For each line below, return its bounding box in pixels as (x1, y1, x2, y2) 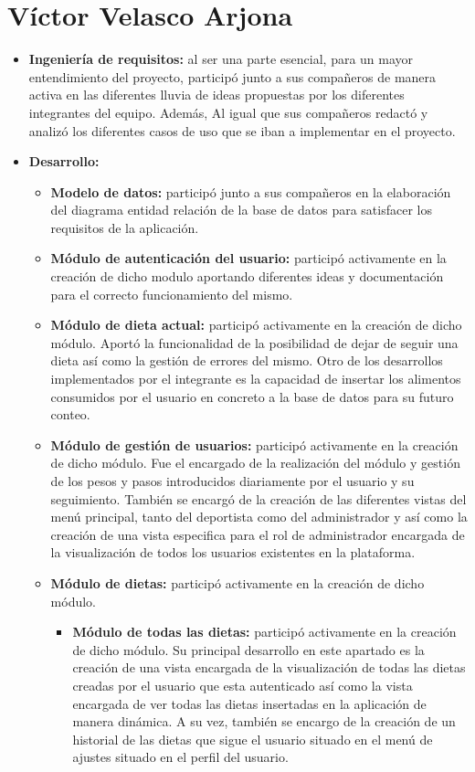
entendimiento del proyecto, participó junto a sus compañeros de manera (28, 67, 437, 86)
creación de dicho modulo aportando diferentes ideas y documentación (50, 267, 444, 286)
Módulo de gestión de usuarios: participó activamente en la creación (50, 435, 459, 454)
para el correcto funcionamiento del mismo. (50, 284, 293, 303)
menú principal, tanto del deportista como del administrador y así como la (50, 507, 468, 526)
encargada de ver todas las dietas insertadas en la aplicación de (72, 693, 427, 713)
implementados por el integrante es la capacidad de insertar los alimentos (50, 369, 461, 388)
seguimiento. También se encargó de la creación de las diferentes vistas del (50, 489, 467, 508)
